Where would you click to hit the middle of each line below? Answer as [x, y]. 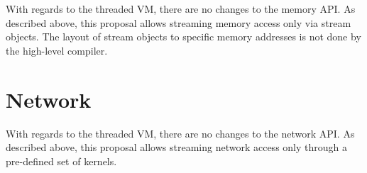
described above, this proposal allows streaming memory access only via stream [179, 22]
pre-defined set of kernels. [61, 161]
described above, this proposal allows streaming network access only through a [176, 147]
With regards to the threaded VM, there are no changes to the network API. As [180, 133]
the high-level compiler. [57, 50]
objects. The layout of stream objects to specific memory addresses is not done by [183, 37]
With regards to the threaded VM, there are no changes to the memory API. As [181, 9]
